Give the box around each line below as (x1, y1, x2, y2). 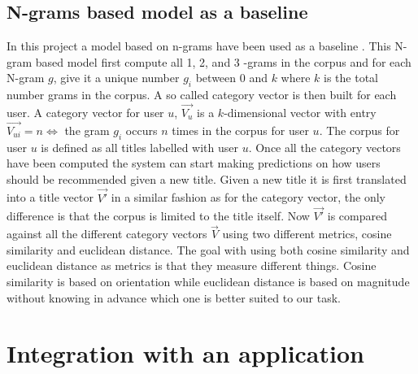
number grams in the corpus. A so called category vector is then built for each (7, 86, 397, 103)
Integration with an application (7, 337, 364, 370)
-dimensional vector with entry (224, 104, 377, 120)
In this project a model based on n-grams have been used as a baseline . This (7, 37, 391, 54)
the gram (64, 121, 110, 138)
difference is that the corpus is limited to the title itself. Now (7, 207, 310, 224)
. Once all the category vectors (248, 138, 401, 155)
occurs (125, 121, 158, 138)
